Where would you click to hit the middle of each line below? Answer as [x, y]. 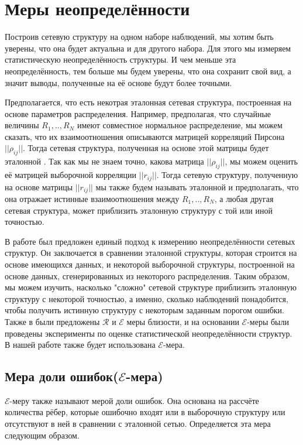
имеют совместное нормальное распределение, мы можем [180, 125]
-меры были [268, 321]
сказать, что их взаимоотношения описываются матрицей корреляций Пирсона [145, 136]
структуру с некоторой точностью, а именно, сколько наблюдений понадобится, [147, 298]
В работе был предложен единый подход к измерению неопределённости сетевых [150, 241]
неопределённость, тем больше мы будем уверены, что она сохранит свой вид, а [148, 71]
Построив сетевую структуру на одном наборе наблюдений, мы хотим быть [139, 37]
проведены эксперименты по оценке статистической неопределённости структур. [149, 333]
